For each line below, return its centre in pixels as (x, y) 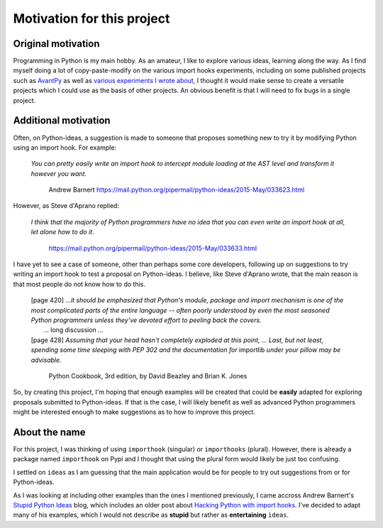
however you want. (59, 173)
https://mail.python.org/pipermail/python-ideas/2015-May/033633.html (153, 248)
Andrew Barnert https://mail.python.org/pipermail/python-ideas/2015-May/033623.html (177, 190)
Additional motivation (62, 121)
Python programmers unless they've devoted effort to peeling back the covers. (146, 320)
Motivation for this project (91, 18)
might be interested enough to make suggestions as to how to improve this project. (134, 412)
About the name (49, 432)
